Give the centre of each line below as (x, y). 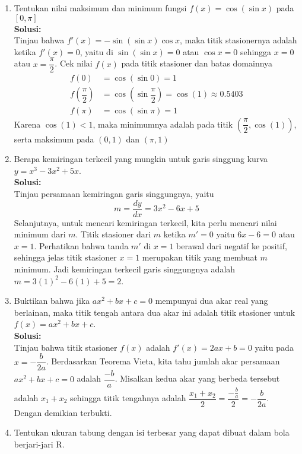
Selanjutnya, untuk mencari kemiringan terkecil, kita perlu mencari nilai (145, 222)
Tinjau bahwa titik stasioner (66, 347)
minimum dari (40, 234)
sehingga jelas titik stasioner (65, 257)
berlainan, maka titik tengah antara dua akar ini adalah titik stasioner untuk (155, 312)
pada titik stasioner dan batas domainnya (197, 63)
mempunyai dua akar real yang (212, 301)
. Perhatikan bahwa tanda (81, 245)
